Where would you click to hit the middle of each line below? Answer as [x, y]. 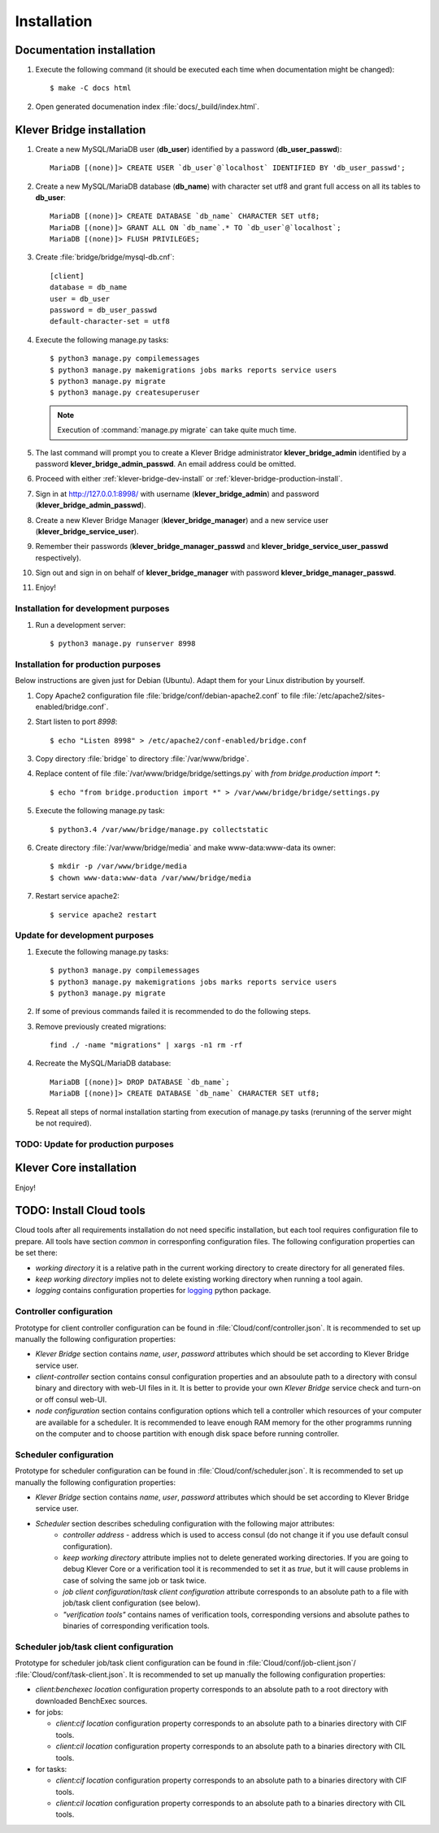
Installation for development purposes [92, 608]
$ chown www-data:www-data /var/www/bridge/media [151, 877]
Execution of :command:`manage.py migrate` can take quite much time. [177, 430]
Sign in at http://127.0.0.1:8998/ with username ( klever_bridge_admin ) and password [177, 494]
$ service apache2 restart [104, 914]
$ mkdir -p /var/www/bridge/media [118, 866]
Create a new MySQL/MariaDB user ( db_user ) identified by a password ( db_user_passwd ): [189, 149]
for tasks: [51, 1769]
